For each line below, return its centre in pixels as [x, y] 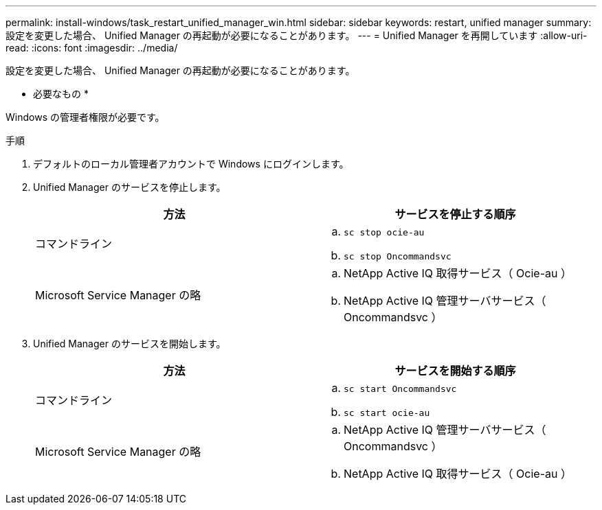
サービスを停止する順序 [455, 214]
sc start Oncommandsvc [400, 389]
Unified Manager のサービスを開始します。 [130, 344]
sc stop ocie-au [384, 232]
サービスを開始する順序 [455, 371]
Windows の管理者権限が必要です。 [85, 117]
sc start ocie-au [387, 413]
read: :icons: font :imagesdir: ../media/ [92, 48]
